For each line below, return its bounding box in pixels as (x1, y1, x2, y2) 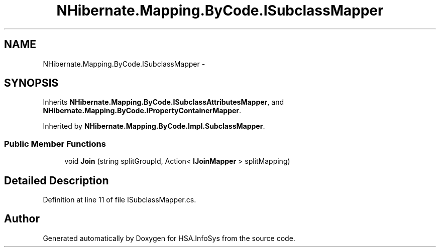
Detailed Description (4, 174, 109, 187)
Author (4, 212, 40, 225)
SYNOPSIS (4, 77, 59, 90)
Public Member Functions (4, 138, 106, 149)
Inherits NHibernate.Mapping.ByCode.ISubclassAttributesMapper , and (43, 98, 284, 107)
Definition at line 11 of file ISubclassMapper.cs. (43, 195, 196, 204)
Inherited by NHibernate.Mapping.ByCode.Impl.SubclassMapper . (43, 122, 265, 131)
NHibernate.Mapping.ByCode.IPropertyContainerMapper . (43, 106, 242, 115)
